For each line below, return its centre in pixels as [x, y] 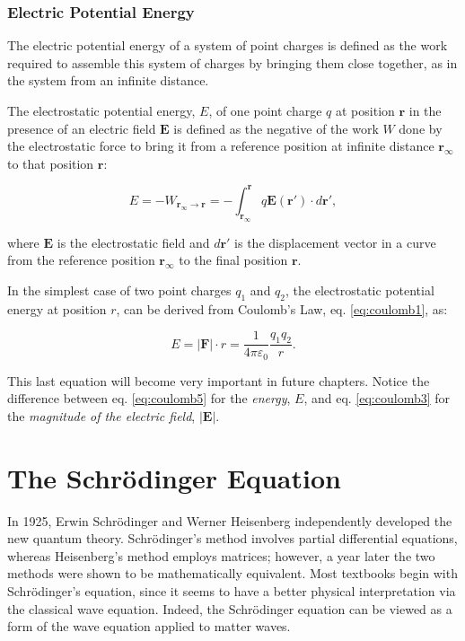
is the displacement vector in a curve [335, 242]
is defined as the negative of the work [276, 128]
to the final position [233, 260]
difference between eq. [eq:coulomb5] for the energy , [149, 398]
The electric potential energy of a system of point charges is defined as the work [228, 45]
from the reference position [81, 260]
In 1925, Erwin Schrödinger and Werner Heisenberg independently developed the [230, 520]
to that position [51, 163]
